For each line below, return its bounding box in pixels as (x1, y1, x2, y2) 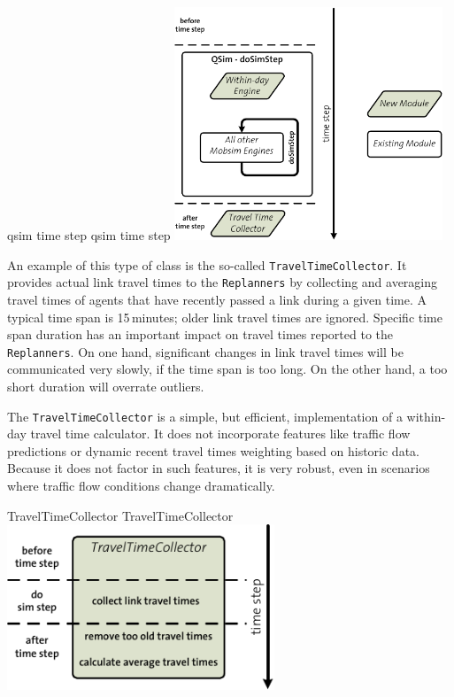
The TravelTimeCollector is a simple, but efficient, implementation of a (7, 407, 403, 425)
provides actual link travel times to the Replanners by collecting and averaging (7, 273, 438, 291)
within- (406, 407, 446, 425)
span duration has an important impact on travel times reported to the (7, 325, 394, 344)
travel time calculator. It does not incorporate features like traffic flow (30, 424, 411, 443)
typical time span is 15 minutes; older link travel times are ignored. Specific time (7, 307, 442, 326)
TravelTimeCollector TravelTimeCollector (7, 506, 234, 524)
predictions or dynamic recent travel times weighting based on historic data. (7, 441, 419, 460)
